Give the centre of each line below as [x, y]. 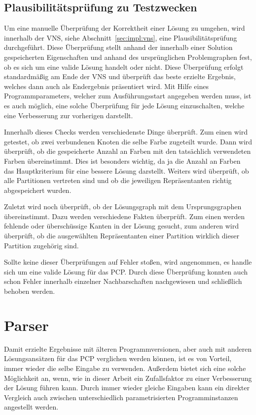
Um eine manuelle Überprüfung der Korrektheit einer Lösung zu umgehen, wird [125, 28]
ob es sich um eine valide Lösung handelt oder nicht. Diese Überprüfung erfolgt [124, 67]
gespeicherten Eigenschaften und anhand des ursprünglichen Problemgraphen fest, [128, 57]
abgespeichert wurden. [38, 190]
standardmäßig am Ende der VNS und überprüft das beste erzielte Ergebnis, [120, 76]
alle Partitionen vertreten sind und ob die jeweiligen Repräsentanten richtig [118, 180]
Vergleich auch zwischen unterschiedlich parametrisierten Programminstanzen [121, 397]
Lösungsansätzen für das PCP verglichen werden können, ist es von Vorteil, [118, 358]
